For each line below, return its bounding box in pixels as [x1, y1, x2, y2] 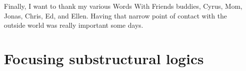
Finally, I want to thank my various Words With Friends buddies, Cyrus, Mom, [4, 1, 243, 11]
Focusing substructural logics [4, 48, 204, 68]
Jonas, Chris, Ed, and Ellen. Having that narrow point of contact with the [4, 10, 227, 20]
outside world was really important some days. [4, 20, 143, 30]
